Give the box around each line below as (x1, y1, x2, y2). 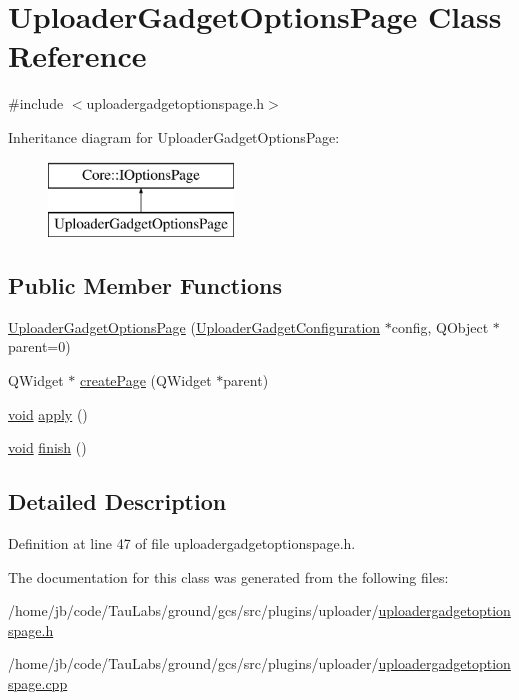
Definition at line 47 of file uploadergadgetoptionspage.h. (8, 533, 356, 554)
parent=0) (8, 336, 71, 357)
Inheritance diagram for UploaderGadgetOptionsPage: (8, 126, 340, 147)
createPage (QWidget (79, 370, 212, 391)
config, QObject (391, 316, 489, 337)
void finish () (8, 437, 87, 458)
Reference (8, 35, 147, 76)
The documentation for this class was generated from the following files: (8, 566, 449, 587)
